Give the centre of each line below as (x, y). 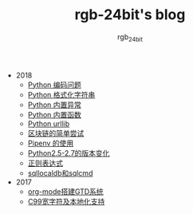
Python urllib (49, 123)
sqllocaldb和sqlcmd (60, 172)
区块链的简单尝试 (56, 133)
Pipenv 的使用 (51, 143)
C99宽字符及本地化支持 (66, 201)
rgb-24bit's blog (130, 15)
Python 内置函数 (55, 114)
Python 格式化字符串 (61, 94)
